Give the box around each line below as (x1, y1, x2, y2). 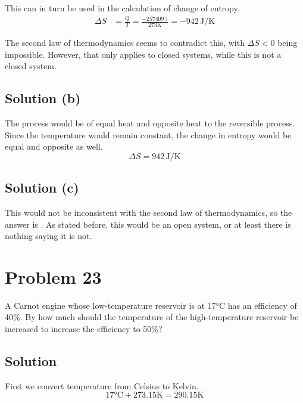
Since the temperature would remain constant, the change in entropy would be (5, 128, 292, 141)
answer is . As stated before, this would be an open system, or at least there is (5, 218, 291, 230)
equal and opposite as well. (5, 140, 103, 153)
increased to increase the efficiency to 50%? (5, 323, 163, 335)
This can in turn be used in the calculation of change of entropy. (5, 2, 240, 14)
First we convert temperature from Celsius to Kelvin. (5, 379, 199, 392)
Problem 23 (5, 264, 102, 289)
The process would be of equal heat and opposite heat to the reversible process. (5, 116, 295, 129)
